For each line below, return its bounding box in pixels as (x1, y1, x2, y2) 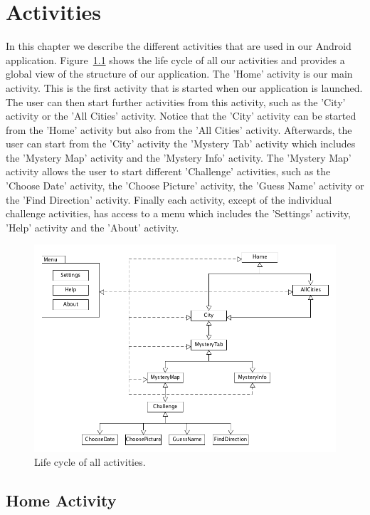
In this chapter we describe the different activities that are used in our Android (6, 38, 351, 53)
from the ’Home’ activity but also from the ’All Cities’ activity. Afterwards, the (6, 122, 352, 137)
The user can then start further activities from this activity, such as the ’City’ (6, 94, 346, 109)
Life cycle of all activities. (34, 454, 146, 469)
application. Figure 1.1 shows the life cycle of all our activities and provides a (6, 52, 345, 67)
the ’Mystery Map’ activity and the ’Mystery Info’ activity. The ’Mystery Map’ (6, 150, 351, 165)
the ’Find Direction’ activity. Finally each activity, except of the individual (6, 192, 332, 207)
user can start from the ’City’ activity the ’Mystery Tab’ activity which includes (6, 136, 356, 151)
